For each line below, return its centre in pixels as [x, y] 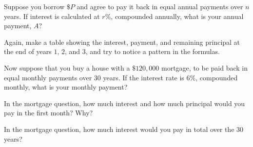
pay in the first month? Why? [49, 113]
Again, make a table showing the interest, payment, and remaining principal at [122, 42]
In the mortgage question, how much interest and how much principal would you [125, 103]
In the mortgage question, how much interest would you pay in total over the [119, 129]
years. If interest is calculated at [52, 16]
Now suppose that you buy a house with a [67, 67]
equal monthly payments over [48, 77]
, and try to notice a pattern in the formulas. [153, 51]
